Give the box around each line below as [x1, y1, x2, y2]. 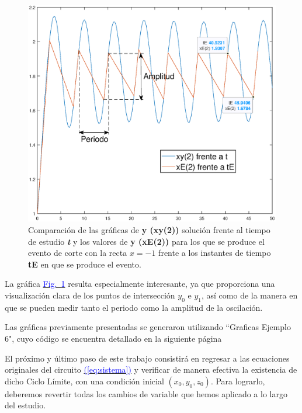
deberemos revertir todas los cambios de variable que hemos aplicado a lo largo [5, 387, 287, 400]
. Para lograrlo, [210, 374, 265, 387]
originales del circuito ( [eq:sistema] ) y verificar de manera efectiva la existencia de [5, 363, 297, 376]
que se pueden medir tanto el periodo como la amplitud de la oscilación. [5, 301, 263, 313]
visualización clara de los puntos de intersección [5, 289, 175, 301]
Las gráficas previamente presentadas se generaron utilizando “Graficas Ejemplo [5, 321, 291, 333]
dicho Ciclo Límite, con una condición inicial [5, 374, 164, 387]
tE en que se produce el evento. [28, 258, 141, 270]
